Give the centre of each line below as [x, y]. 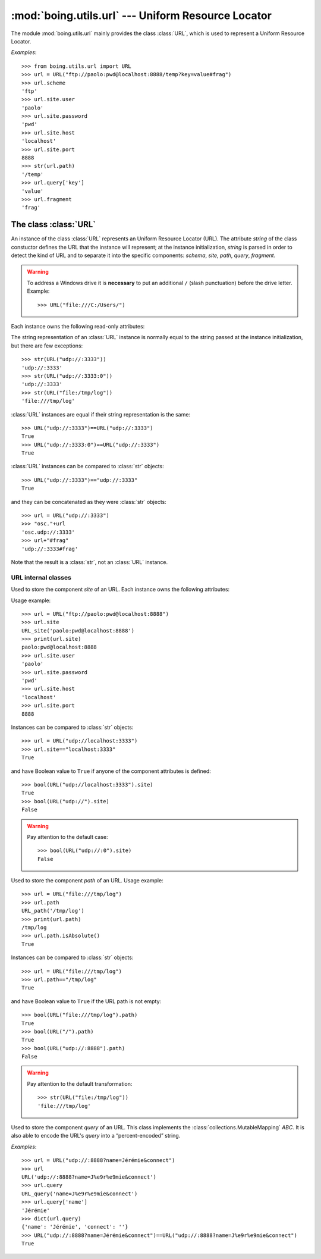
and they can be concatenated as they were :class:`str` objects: [89, 502]
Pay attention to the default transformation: [80, 1083]
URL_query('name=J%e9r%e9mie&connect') [80, 1194]
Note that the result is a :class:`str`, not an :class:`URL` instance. [89, 562]
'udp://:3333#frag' [50, 549]
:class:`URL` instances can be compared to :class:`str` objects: [88, 466]
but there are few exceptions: [47, 346]
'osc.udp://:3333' [48, 532]
